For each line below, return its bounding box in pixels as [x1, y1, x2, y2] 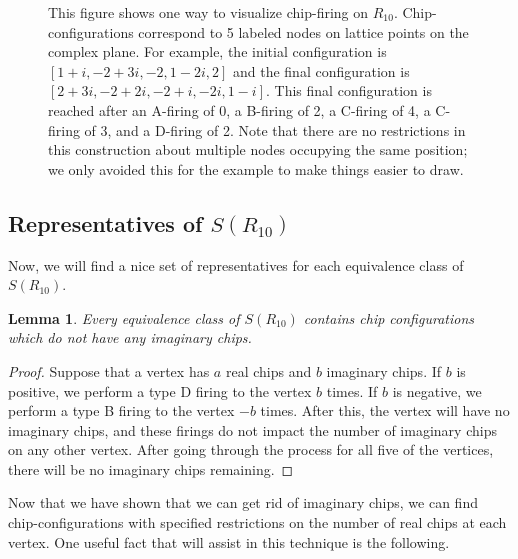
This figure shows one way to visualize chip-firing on [48, 2, 369, 22]
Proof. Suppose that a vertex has [8, 360, 210, 381]
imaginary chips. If [326, 360, 442, 381]
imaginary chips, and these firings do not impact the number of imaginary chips [8, 419, 497, 440]
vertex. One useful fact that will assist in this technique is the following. [8, 531, 450, 552]
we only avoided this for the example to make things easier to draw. [48, 158, 464, 179]
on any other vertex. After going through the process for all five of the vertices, [8, 439, 494, 460]
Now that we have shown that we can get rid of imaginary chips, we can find [8, 492, 478, 513]
